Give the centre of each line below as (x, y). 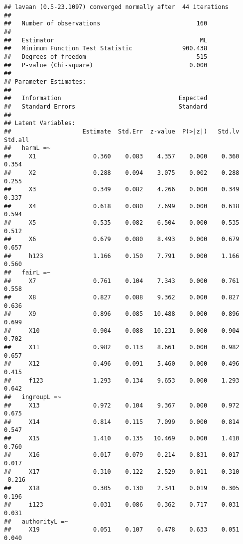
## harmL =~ (27, 148)
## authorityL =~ (36, 521)
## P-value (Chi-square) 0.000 (106, 65)
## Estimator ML (106, 40)
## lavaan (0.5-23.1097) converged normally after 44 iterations (117, 7)
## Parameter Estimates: (45, 81)
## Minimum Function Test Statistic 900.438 (106, 49)
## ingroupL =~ (33, 397)
